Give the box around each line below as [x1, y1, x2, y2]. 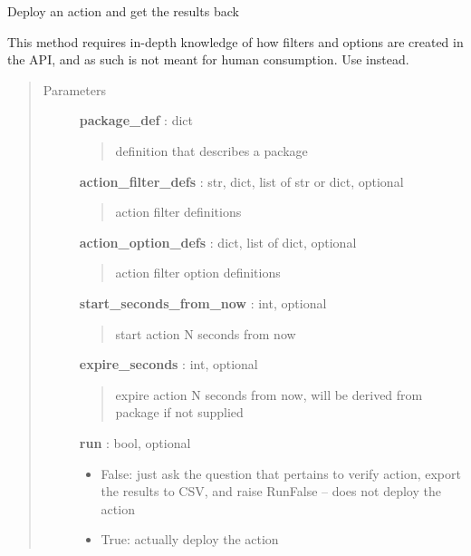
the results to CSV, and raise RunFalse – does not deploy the [101, 482, 441, 501]
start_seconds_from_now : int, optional [79, 293, 327, 312]
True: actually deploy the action [101, 530, 279, 549]
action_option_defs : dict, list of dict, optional [79, 232, 357, 251]
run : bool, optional [79, 433, 191, 452]
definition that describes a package [115, 141, 308, 160]
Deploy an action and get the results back [7, 2, 239, 20]
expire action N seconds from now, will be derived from [115, 385, 423, 404]
